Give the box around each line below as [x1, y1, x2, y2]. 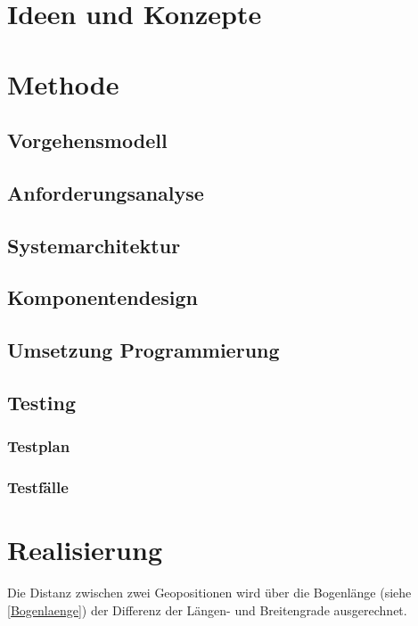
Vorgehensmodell [7, 127, 168, 154]
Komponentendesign [7, 284, 198, 311]
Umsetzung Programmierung [7, 336, 280, 364]
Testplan [7, 435, 70, 457]
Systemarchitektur [7, 231, 181, 259]
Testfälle [7, 476, 69, 498]
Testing [7, 389, 76, 416]
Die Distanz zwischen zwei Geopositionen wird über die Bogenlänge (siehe [7, 583, 412, 602]
